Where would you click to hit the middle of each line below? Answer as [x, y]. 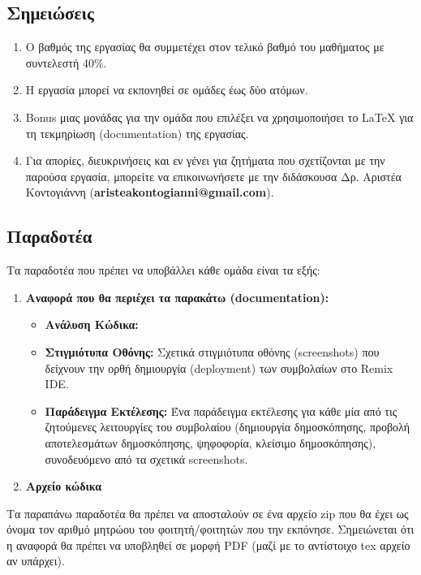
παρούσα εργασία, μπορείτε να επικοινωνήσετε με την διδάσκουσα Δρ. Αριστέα [213, 176]
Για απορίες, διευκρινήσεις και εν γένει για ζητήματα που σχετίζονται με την [205, 160]
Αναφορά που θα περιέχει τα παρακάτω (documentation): [177, 297]
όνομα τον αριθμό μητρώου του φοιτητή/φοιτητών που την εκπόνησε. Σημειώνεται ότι [210, 529]
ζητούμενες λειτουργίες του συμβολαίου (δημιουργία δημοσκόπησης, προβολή [228, 427]
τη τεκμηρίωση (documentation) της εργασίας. [137, 133]
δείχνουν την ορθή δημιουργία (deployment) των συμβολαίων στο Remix [219, 367]
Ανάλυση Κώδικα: [92, 324]
